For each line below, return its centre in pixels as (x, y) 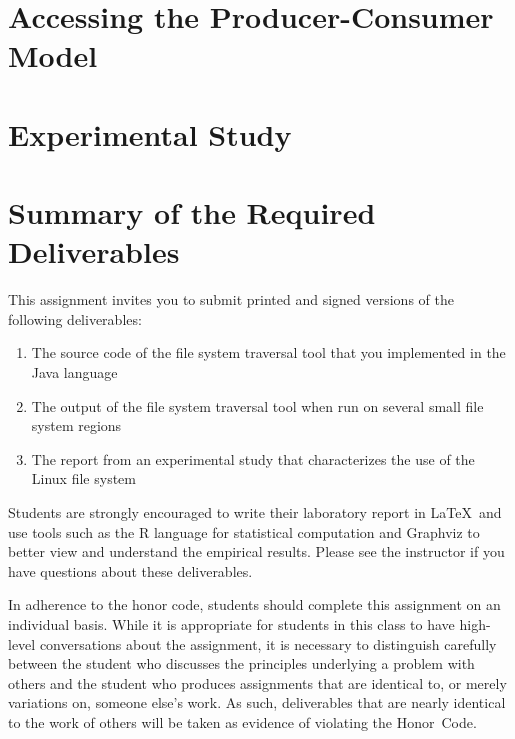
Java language (74, 372)
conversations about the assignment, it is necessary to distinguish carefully (268, 643)
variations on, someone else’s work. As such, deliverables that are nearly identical (257, 702)
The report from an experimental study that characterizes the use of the (253, 458)
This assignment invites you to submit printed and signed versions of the (231, 299)
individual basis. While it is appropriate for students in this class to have (231, 623)
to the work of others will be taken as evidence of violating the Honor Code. (242, 721)
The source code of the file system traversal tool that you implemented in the (268, 352)
